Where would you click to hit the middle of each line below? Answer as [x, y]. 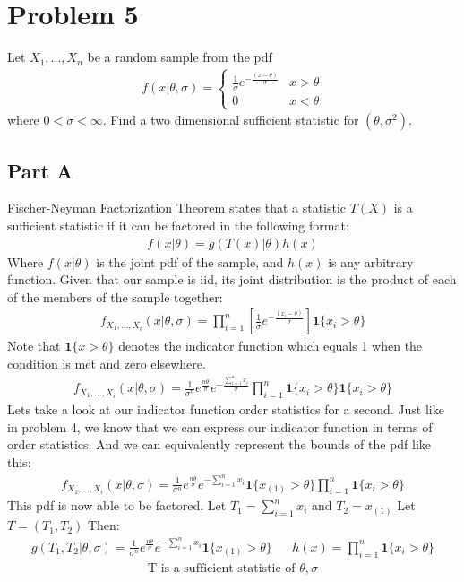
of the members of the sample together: [115, 296]
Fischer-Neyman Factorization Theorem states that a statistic [177, 208]
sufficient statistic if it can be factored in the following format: [178, 226]
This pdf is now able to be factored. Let [117, 505]
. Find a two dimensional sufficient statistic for [231, 120]
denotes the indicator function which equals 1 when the [271, 346]
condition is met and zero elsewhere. [107, 364]
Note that [34, 346]
